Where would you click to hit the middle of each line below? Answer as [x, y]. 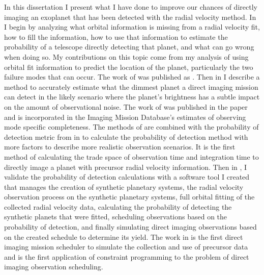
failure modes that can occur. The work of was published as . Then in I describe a [132, 77]
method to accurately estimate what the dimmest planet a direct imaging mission [131, 86]
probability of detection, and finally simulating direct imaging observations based [130, 227]
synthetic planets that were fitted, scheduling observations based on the [116, 217]
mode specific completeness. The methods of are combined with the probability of [131, 127]
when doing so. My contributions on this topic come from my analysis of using [126, 56]
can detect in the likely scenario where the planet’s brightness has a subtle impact [132, 97]
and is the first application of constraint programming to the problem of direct [127, 256]
